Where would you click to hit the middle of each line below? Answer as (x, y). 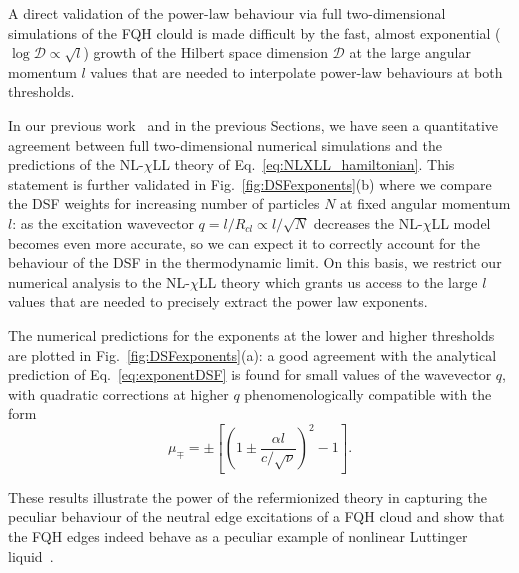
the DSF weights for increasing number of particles (164, 203)
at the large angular (410, 52)
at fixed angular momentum (425, 203)
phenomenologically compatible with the (368, 393)
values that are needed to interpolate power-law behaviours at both (296, 71)
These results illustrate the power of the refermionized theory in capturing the (247, 496)
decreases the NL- (368, 222)
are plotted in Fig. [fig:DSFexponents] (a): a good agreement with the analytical (252, 354)
